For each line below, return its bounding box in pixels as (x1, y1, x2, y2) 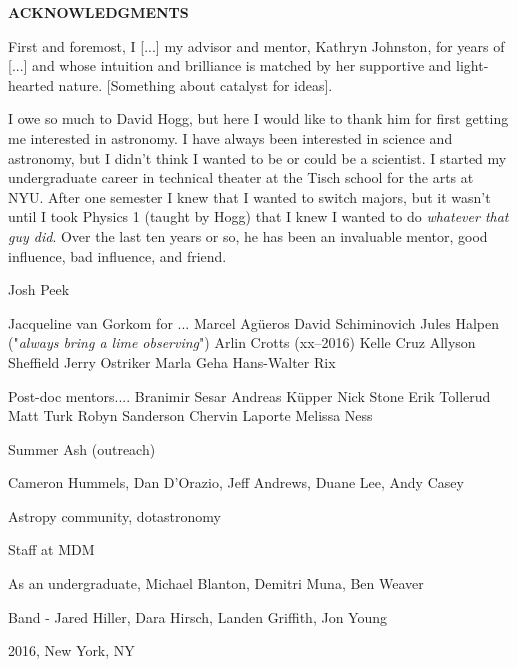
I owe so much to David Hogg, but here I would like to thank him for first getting (8, 108, 509, 129)
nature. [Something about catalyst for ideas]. (58, 74, 333, 95)
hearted (8, 74, 54, 95)
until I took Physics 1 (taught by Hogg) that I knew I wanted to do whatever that (8, 206, 509, 227)
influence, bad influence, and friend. (8, 245, 227, 266)
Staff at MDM (8, 539, 95, 560)
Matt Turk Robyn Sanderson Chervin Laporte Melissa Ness (8, 405, 373, 426)
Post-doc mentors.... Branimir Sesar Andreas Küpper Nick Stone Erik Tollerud (8, 385, 491, 406)
